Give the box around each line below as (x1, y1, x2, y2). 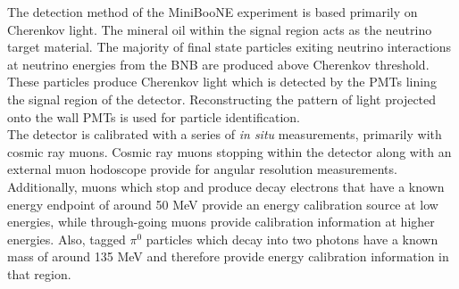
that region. (7, 264, 71, 283)
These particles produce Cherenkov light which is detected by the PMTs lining (7, 72, 437, 91)
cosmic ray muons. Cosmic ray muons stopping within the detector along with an (7, 142, 452, 161)
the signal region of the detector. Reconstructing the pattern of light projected (7, 89, 437, 108)
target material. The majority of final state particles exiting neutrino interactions (7, 37, 452, 56)
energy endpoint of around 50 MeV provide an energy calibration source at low (7, 194, 438, 213)
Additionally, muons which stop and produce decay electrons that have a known (7, 177, 445, 195)
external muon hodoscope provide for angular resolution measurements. (7, 160, 397, 178)
